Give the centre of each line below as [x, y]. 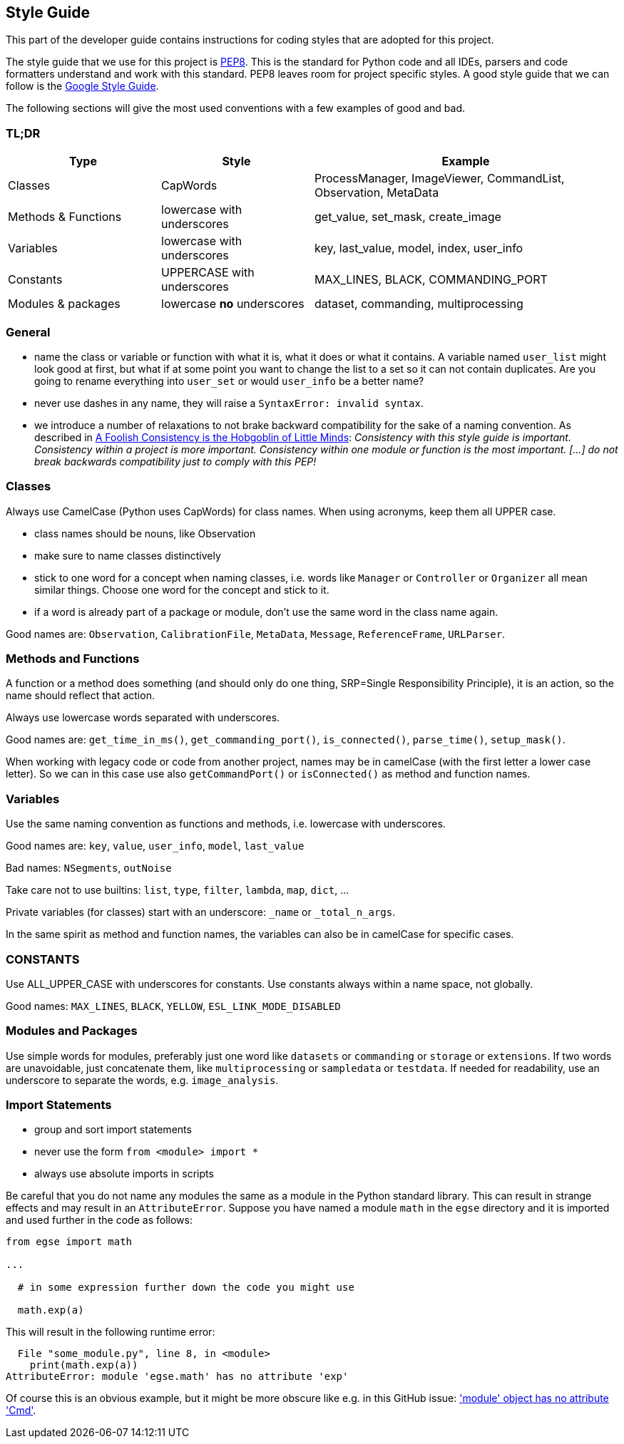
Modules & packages [64, 304]
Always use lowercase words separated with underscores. [143, 718]
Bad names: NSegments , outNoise [89, 868]
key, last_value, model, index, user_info [419, 248]
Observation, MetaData [377, 193]
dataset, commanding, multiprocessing [419, 304]
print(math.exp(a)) [84, 1365]
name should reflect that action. [80, 696]
